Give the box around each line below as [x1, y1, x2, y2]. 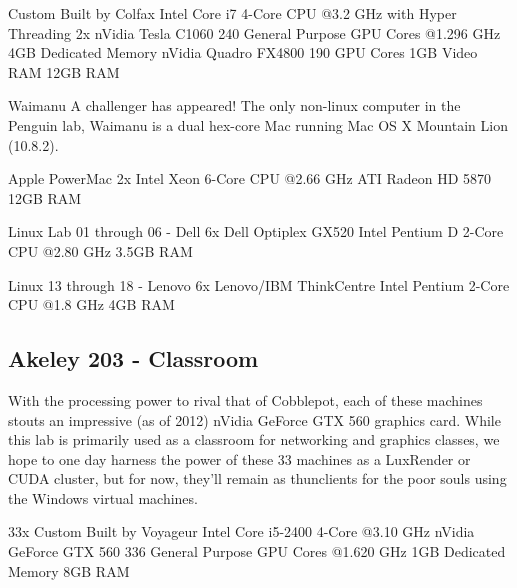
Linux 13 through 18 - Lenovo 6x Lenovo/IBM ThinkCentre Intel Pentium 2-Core [8, 274, 510, 295]
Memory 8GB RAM [8, 560, 130, 581]
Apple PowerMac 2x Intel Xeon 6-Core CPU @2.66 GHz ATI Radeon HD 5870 [8, 168, 492, 189]
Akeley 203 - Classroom [8, 343, 259, 374]
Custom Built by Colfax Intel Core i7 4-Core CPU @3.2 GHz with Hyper [8, 3, 457, 23]
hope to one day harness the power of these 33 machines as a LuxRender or [8, 448, 471, 469]
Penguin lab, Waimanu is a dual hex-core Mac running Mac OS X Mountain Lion [8, 114, 508, 135]
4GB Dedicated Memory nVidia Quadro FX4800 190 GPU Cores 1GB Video [8, 42, 478, 63]
